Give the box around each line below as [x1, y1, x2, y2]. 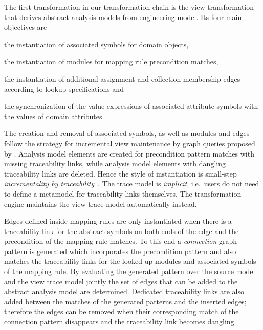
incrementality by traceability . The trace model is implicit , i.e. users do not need [4, 178, 259, 189]
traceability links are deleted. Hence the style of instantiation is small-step [4, 168, 237, 179]
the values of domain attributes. [4, 110, 104, 121]
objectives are [4, 22, 47, 32]
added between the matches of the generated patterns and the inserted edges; [4, 296, 247, 306]
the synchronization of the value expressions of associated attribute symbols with [4, 101, 258, 111]
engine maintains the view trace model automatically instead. [4, 198, 197, 209]
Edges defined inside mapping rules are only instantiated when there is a [4, 216, 232, 226]
